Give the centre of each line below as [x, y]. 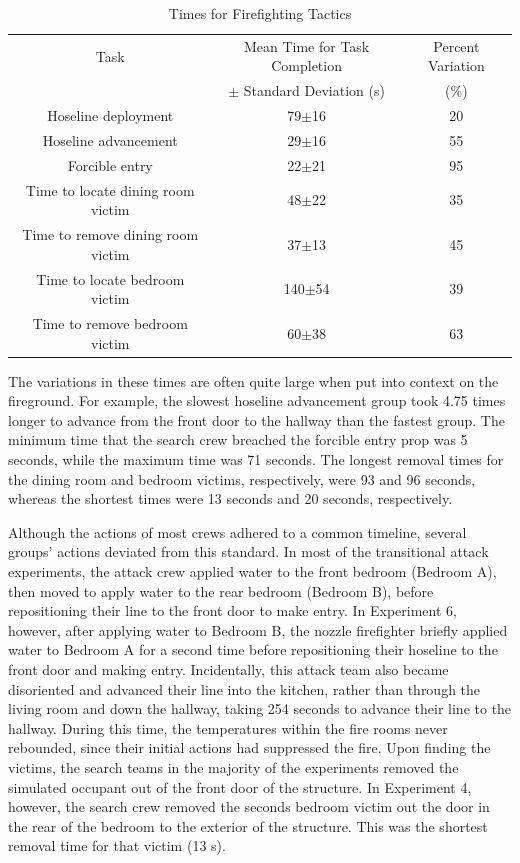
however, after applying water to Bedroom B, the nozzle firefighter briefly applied [258, 629]
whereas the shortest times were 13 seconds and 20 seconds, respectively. [230, 498]
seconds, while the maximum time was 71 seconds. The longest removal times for [256, 459]
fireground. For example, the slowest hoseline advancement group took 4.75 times [257, 400]
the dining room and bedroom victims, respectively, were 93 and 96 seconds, [242, 478]
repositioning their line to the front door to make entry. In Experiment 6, [232, 610]
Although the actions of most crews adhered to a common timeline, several [237, 531]
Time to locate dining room [110, 189]
